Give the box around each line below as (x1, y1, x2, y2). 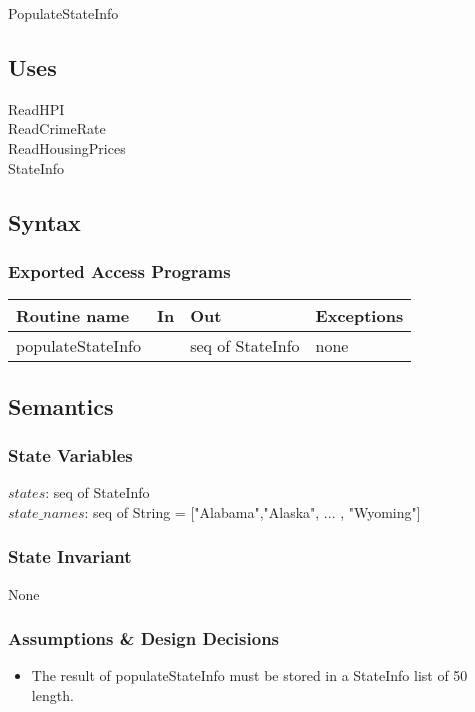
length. (31, 684, 74, 705)
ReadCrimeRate (8, 118, 106, 139)
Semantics (8, 390, 114, 421)
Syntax (8, 206, 81, 237)
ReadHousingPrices (8, 137, 126, 158)
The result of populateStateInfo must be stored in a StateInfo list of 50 (31, 665, 468, 686)
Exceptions (315, 304, 404, 328)
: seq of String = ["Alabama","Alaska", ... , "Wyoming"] (84, 501, 421, 522)
